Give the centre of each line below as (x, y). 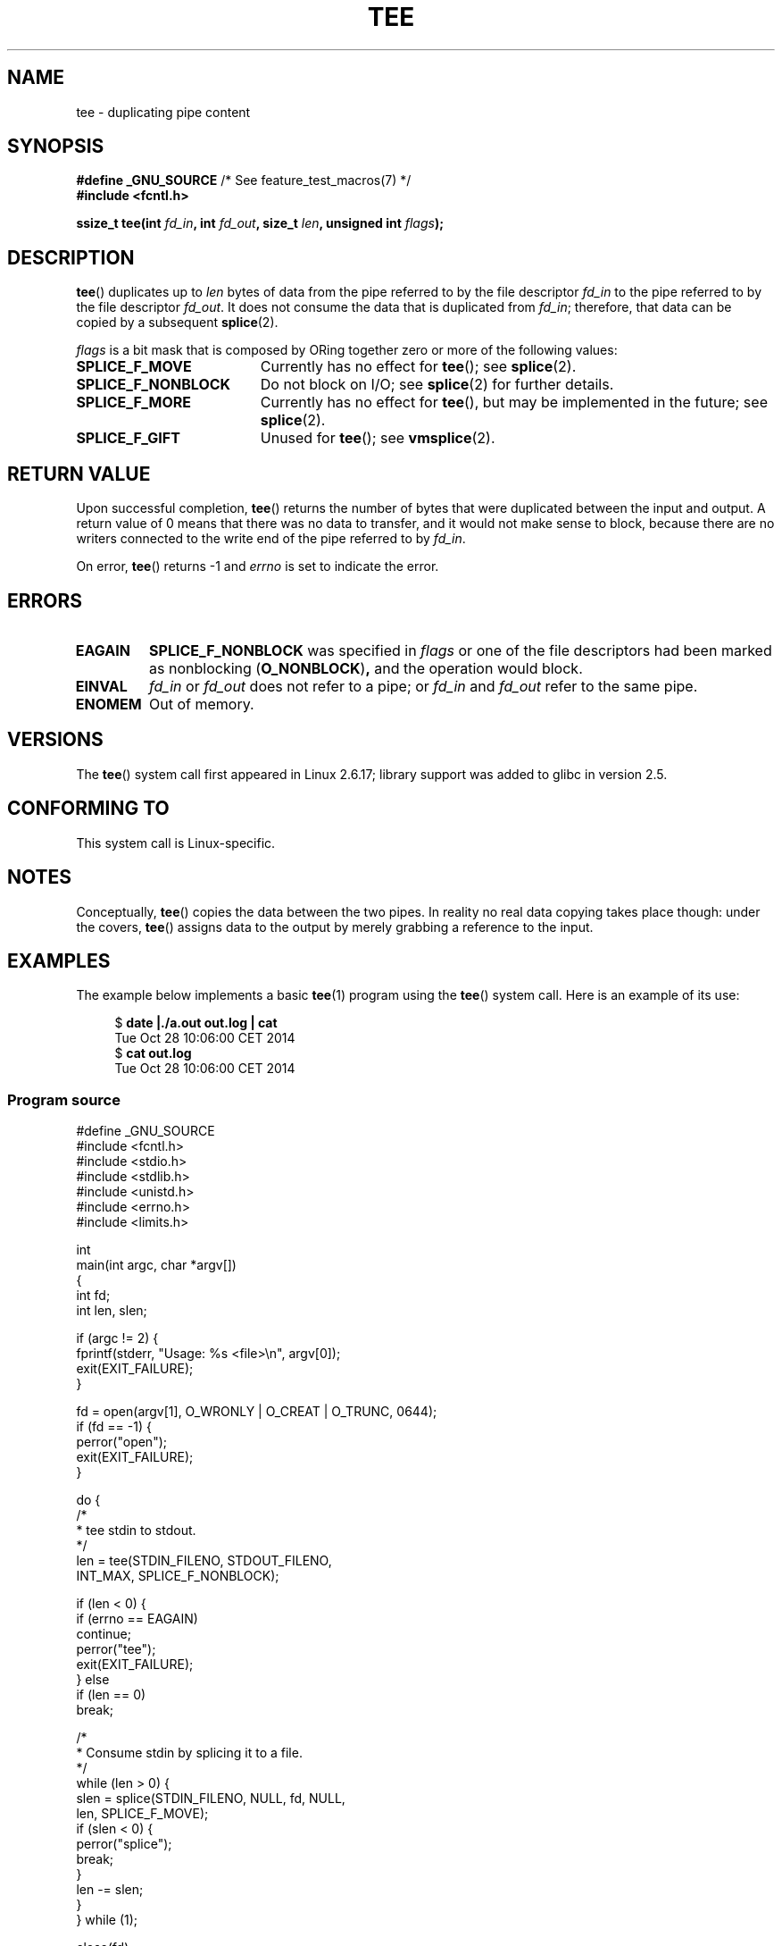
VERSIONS (55, 740)
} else (93, 1680)
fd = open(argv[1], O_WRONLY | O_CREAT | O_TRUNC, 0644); (257, 1412)
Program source (64, 1099)
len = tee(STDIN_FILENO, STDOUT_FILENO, (204, 1561)
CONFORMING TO (88, 809)
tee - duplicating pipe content (163, 112)
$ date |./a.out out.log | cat (196, 1023)
